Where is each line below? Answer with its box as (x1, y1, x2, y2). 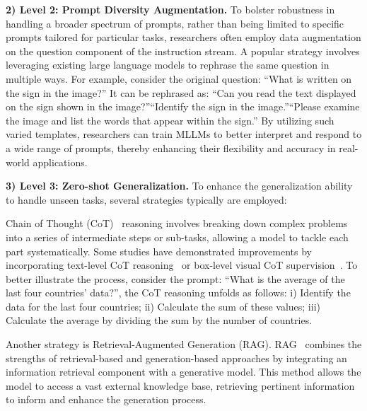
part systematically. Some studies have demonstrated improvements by (6, 243, 312, 258)
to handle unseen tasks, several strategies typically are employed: (6, 192, 287, 207)
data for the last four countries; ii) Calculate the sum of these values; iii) (6, 299, 320, 313)
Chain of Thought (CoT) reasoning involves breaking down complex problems (6, 216, 348, 231)
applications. (33, 154, 88, 169)
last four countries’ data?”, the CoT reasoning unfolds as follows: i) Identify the (6, 285, 351, 300)
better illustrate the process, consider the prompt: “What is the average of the (6, 271, 345, 286)
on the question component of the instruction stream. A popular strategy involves (6, 43, 360, 58)
